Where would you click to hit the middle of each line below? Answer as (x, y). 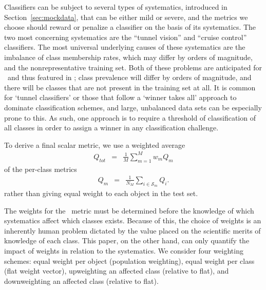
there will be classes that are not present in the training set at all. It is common (130, 87)
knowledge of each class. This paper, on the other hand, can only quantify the (127, 240)
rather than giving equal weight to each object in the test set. (101, 193)
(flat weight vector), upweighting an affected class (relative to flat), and (117, 271)
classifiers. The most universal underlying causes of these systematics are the (125, 47)
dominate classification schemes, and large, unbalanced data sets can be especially (133, 107)
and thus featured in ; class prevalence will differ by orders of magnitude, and (129, 77)
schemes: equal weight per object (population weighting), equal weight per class (129, 260)
